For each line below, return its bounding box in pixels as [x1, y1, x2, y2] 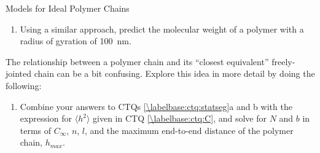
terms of [20, 124, 52, 136]
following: [6, 79, 42, 92]
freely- [271, 55, 295, 68]
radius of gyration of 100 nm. [20, 34, 131, 47]
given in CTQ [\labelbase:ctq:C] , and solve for [93, 112, 267, 125]
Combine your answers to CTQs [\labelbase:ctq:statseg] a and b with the [20, 100, 292, 112]
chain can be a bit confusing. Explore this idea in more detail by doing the [34, 67, 315, 80]
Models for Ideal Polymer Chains [6, 2, 130, 14]
